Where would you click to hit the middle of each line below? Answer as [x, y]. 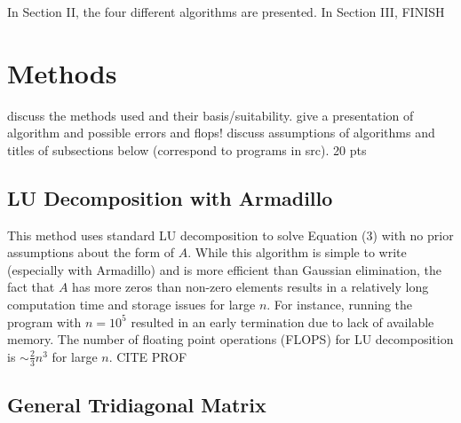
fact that [31, 287]
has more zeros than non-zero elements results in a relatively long [250, 287]
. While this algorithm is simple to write [297, 252]
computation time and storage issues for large [131, 305]
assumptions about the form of [91, 252]
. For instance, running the [340, 305]
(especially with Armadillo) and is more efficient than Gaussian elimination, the [224, 269]
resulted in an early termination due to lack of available [282, 321]
